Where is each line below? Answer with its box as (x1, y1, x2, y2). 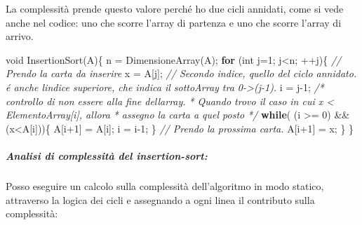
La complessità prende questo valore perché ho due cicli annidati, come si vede (6, 1, 344, 15)
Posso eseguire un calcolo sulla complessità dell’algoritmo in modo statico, (6, 178, 324, 193)
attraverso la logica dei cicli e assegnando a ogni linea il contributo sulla (6, 192, 315, 207)
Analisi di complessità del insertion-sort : (6, 148, 208, 163)
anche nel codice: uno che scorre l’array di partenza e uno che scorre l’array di (6, 15, 342, 29)
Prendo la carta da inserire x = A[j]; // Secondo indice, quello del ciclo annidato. (6, 66, 357, 81)
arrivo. (6, 29, 34, 43)
